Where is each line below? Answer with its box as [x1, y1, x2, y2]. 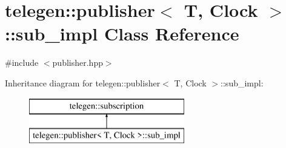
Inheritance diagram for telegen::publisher [5, 76, 161, 89]
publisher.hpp [52, 56, 103, 69]
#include [5, 56, 39, 69]
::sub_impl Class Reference [5, 21, 239, 46]
